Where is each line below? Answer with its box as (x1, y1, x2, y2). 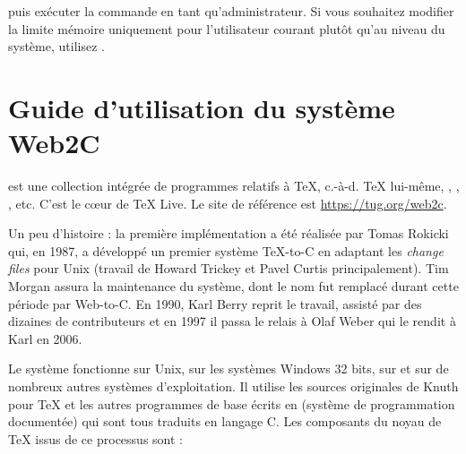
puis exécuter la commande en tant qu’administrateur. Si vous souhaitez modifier (8, 2, 454, 20)
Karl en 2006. (8, 329, 82, 347)
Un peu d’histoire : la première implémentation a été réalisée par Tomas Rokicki (8, 224, 449, 243)
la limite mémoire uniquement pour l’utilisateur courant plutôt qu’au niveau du (8, 19, 445, 38)
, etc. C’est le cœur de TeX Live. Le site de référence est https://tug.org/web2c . (8, 193, 447, 212)
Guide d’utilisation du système (8, 89, 395, 125)
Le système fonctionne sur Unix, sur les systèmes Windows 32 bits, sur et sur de (8, 359, 449, 378)
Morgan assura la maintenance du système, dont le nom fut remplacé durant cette (8, 277, 459, 296)
